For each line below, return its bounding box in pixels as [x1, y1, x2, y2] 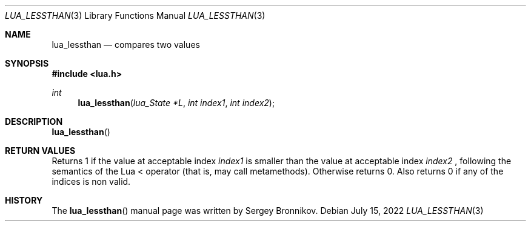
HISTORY [5, 195, 43, 205]
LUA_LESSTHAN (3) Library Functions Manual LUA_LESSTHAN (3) [5, 10, 265, 21]
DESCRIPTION [5, 116, 63, 127]
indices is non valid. [52, 176, 131, 187]
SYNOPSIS [5, 58, 49, 68]
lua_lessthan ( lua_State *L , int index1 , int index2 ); [78, 98, 275, 108]
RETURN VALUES [5, 145, 76, 156]
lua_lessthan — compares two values [52, 39, 200, 50]
